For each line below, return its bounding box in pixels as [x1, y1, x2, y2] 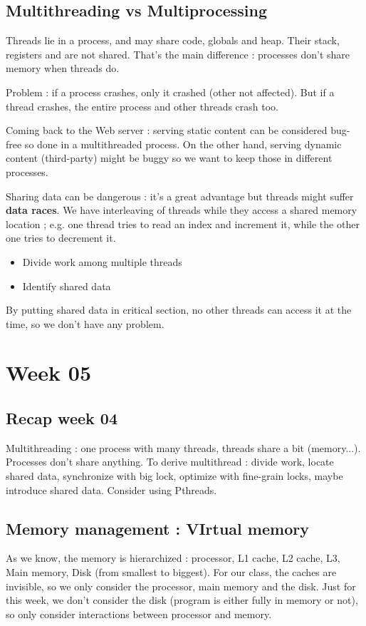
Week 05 [6, 358, 92, 387]
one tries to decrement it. [6, 230, 116, 245]
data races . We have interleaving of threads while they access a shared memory [6, 202, 357, 217]
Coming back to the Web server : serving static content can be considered [6, 123, 328, 138]
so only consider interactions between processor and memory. [6, 606, 272, 621]
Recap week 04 [6, 407, 117, 429]
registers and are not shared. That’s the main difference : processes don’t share [6, 46, 350, 61]
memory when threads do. [6, 61, 120, 76]
